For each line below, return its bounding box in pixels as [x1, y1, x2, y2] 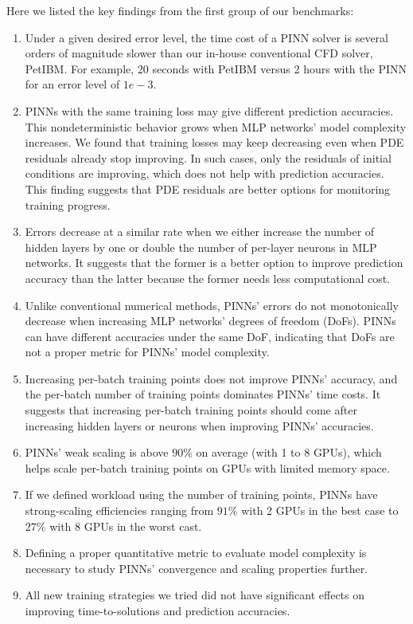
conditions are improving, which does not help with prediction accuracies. [25, 165, 384, 182]
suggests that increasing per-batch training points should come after [25, 402, 357, 418]
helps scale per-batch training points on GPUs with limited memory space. [25, 459, 390, 476]
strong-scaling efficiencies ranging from [25, 502, 214, 519]
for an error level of [25, 76, 120, 92]
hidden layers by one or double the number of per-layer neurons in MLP [25, 238, 377, 255]
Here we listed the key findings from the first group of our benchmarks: [6, 2, 354, 18]
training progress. [25, 196, 111, 213]
